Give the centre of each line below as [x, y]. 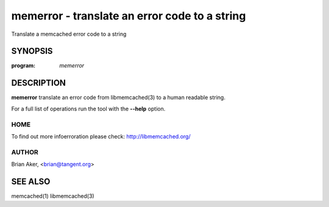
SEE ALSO [31, 181]
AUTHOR [25, 152]
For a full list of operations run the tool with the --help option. [88, 109]
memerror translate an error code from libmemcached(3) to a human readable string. [118, 98]
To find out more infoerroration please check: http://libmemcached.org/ [101, 136]
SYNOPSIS [32, 51]
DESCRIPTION [39, 83]
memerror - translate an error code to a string [129, 16]
